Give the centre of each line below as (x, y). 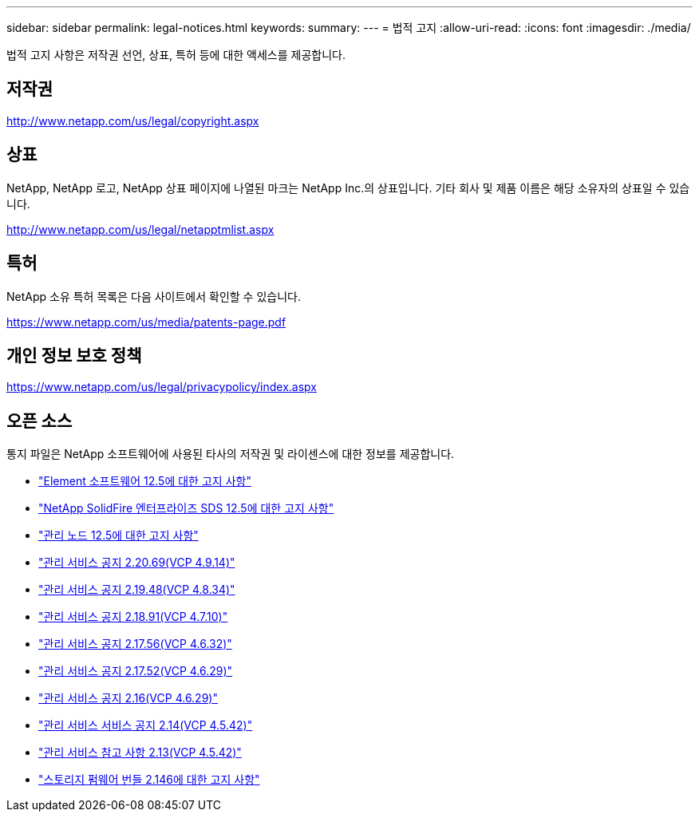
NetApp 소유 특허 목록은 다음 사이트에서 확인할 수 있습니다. (154, 296)
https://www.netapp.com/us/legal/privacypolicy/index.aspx (162, 387)
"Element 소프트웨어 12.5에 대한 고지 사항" (145, 481)
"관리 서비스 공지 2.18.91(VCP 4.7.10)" (133, 617)
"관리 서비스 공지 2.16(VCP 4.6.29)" (128, 698)
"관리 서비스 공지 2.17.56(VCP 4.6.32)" (135, 644)
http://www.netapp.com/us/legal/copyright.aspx (133, 121)
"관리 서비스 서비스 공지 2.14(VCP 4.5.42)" (146, 725)
